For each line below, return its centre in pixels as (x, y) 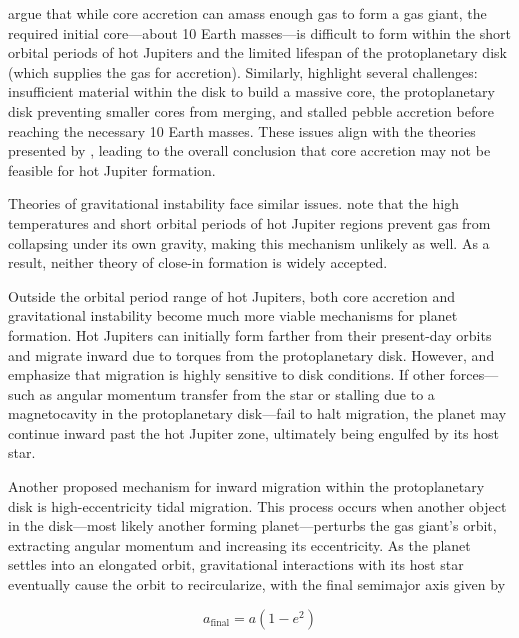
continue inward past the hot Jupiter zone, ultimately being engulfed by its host (253, 432)
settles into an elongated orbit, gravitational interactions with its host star (236, 564)
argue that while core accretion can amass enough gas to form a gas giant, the (247, 13)
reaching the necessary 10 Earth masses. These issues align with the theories (242, 130)
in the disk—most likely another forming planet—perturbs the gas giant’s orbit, (252, 525)
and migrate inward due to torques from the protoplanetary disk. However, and (251, 354)
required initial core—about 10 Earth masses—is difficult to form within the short (259, 32)
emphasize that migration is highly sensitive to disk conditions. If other (226, 374)
